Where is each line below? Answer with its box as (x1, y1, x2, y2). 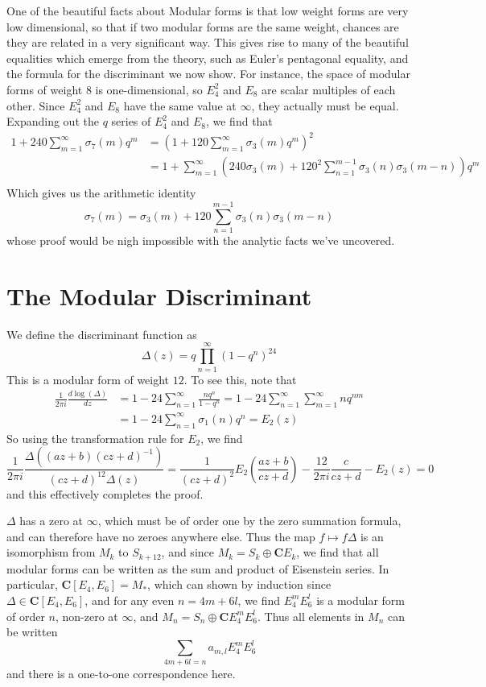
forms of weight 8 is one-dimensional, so (6, 81, 203, 97)
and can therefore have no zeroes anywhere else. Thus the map (6, 528, 315, 544)
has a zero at (19, 512, 83, 529)
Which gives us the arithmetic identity (6, 184, 196, 201)
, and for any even (84, 591, 175, 608)
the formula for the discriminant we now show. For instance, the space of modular (6, 65, 410, 82)
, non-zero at (56, 607, 118, 624)
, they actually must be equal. (251, 97, 399, 114)
